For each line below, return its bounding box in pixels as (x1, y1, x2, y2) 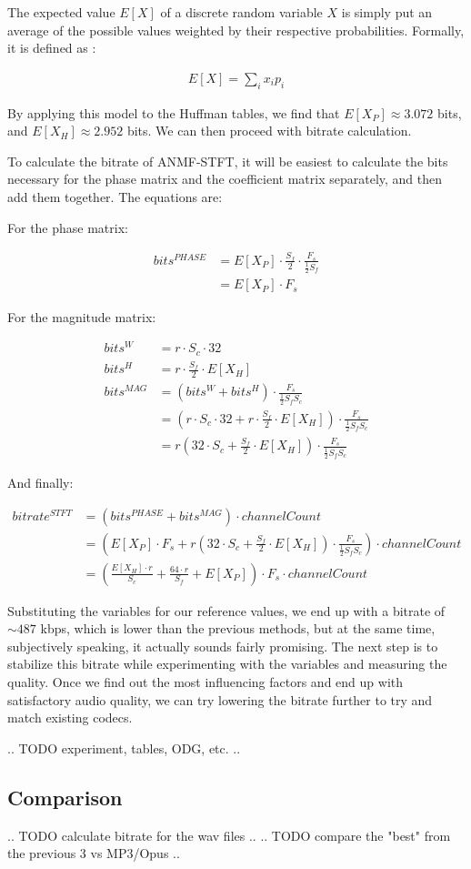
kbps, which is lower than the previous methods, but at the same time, (40, 619, 436, 638)
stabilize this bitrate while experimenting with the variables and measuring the (7, 654, 447, 673)
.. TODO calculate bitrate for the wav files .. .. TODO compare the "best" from (7, 825, 451, 844)
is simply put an (341, 3, 433, 21)
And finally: (7, 472, 74, 491)
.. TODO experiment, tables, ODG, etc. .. (7, 738, 241, 757)
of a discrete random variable (160, 3, 323, 21)
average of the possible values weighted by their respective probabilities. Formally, (7, 20, 465, 39)
